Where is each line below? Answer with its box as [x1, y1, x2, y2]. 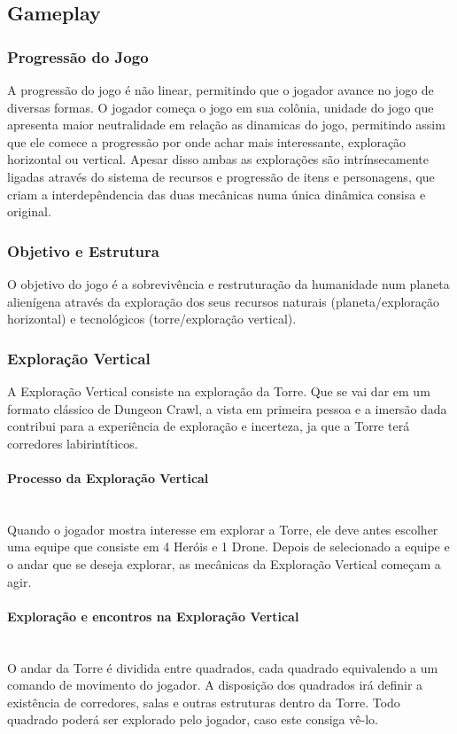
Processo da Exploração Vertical [7, 468, 209, 487]
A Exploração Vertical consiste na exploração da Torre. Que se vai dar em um [7, 381, 430, 400]
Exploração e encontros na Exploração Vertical [7, 606, 299, 625]
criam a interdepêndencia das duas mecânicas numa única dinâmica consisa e [7, 184, 426, 203]
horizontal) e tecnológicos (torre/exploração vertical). [7, 309, 297, 328]
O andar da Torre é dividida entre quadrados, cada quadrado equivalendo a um [7, 658, 438, 676]
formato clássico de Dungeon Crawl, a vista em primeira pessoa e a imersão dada [7, 399, 447, 418]
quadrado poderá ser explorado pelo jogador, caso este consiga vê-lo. [7, 710, 378, 729]
